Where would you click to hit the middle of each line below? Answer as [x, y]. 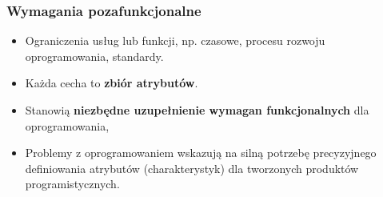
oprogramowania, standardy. [94, 56]
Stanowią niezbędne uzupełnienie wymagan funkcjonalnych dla [197, 110]
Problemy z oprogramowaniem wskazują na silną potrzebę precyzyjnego [201, 153]
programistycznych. [72, 184]
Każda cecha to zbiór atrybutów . [112, 83]
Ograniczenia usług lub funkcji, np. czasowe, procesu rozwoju [175, 40]
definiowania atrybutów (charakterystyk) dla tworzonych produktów [192, 168]
